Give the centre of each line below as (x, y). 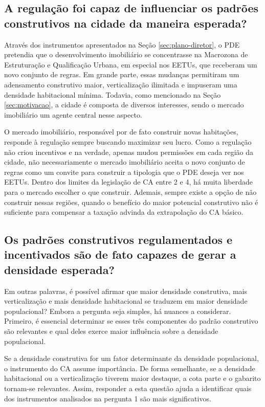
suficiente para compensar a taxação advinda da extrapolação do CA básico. (124, 212)
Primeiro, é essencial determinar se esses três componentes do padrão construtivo (131, 321)
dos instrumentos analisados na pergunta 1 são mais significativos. (108, 398)
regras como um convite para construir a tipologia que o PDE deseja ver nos (124, 172)
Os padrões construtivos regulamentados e (118, 240)
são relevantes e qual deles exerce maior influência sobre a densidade (111, 331)
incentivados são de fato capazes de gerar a (120, 254)
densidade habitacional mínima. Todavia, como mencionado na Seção (113, 94)
